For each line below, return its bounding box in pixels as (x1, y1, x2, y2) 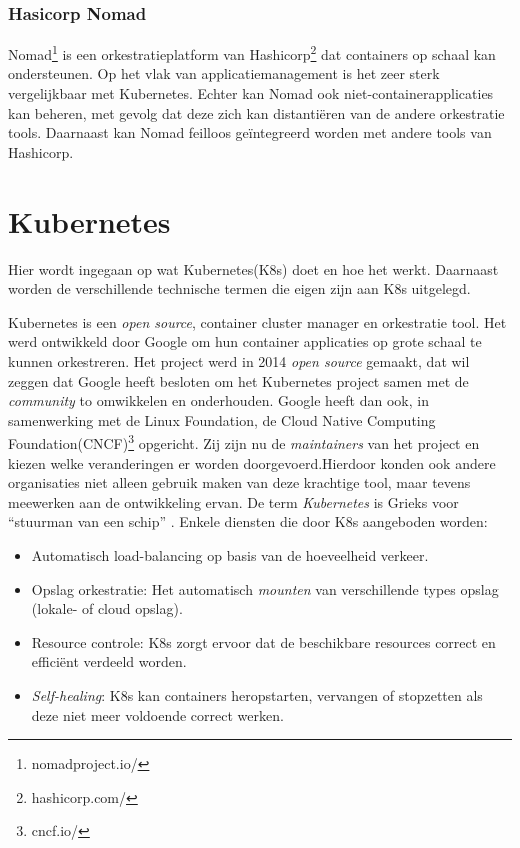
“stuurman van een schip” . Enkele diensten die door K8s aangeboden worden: (8, 511, 488, 532)
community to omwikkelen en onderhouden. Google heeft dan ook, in (8, 390, 429, 411)
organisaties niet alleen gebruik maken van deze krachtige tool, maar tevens (8, 472, 471, 493)
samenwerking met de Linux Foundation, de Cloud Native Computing (8, 409, 436, 430)
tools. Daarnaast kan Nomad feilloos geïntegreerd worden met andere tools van (8, 122, 492, 143)
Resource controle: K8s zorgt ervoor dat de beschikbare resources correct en (31, 631, 496, 652)
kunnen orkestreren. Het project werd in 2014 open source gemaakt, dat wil (8, 350, 470, 371)
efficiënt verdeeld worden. (31, 651, 187, 672)
